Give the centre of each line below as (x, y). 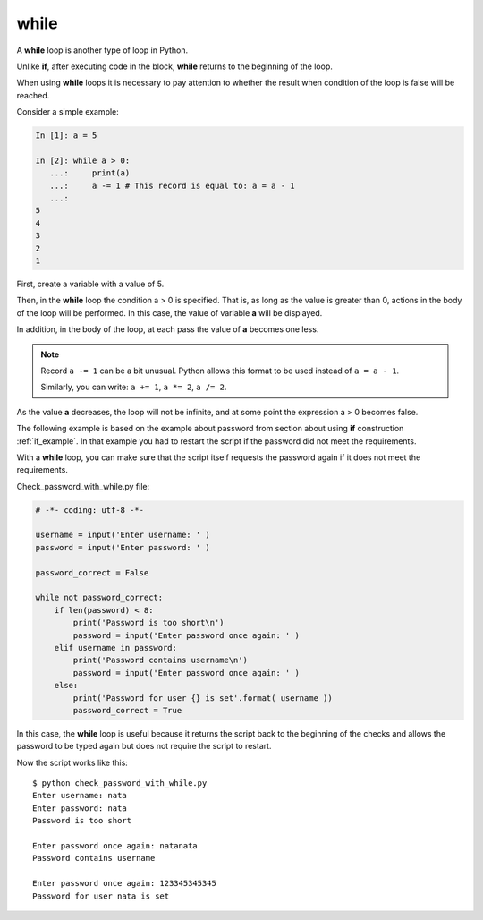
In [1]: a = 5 (66, 136)
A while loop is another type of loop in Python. (102, 50)
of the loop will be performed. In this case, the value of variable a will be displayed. (169, 312)
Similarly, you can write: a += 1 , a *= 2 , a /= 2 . (134, 387)
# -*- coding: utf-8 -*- (90, 510)
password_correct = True (127, 710)
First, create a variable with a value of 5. (90, 284)
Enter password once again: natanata (115, 846)
